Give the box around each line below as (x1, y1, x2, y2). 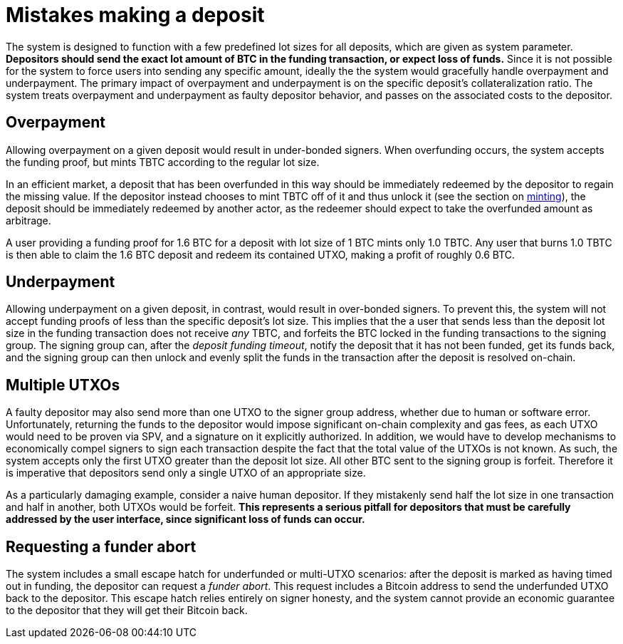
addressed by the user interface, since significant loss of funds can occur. (6, 513, 365, 526)
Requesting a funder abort (6, 537, 197, 556)
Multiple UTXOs (6, 375, 120, 394)
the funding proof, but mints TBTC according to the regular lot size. (6, 155, 320, 168)
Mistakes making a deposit (6, 3, 265, 27)
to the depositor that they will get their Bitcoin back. (6, 604, 248, 617)
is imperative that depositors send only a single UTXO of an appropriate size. (6, 467, 366, 479)
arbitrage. (6, 214, 51, 227)
